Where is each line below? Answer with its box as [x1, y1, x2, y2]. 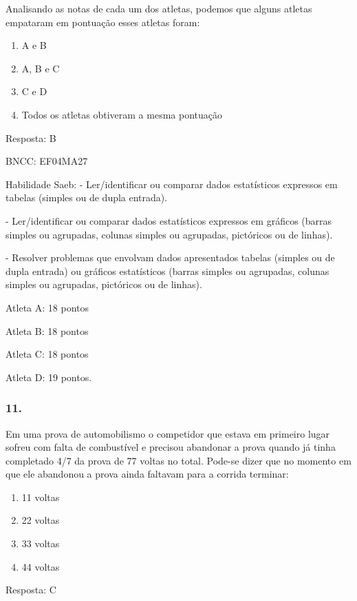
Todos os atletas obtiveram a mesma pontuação [21, 107, 222, 121]
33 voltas [21, 536, 60, 551]
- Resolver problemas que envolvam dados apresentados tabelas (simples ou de [6, 250, 335, 265]
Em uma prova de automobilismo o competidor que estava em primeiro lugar [6, 426, 330, 440]
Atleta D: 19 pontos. [6, 369, 92, 384]
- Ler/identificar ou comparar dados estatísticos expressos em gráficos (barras [6, 213, 332, 227]
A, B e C [21, 61, 60, 75]
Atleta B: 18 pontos [6, 323, 89, 338]
